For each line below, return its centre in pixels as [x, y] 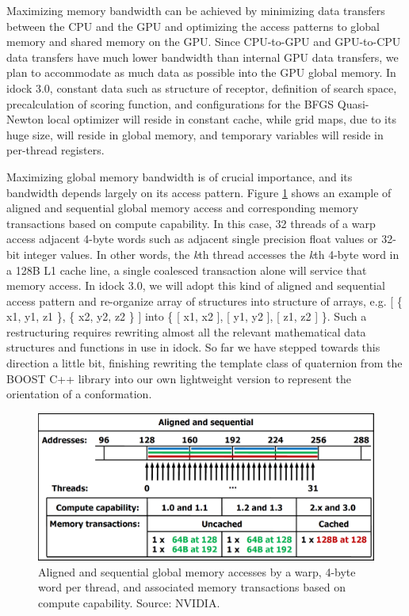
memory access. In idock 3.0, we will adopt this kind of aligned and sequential [196, 285]
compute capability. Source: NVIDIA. [129, 602]
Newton [25, 119]
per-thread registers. [55, 150]
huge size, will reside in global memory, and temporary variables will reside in [195, 134]
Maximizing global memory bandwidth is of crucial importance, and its [180, 176]
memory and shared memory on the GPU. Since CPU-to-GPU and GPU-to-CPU [204, 42]
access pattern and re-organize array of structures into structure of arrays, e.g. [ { [204, 300]
